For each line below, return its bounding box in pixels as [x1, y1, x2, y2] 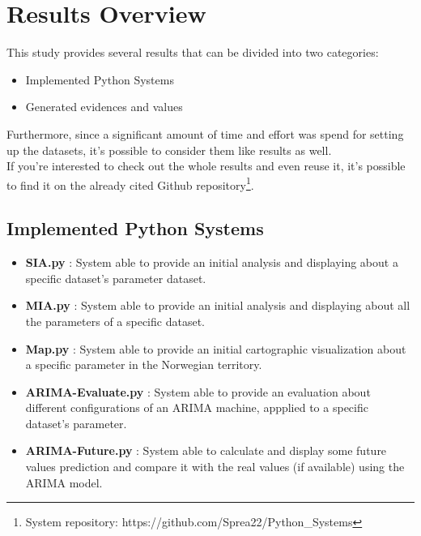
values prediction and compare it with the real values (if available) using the [25, 458, 405, 475]
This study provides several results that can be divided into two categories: [6, 44, 379, 61]
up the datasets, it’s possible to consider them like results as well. [6, 141, 332, 158]
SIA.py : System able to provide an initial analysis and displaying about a [25, 254, 398, 271]
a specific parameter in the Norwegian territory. [25, 356, 262, 373]
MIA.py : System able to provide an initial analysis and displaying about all [25, 297, 410, 314]
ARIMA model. [25, 474, 103, 491]
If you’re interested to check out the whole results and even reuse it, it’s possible [6, 157, 406, 174]
